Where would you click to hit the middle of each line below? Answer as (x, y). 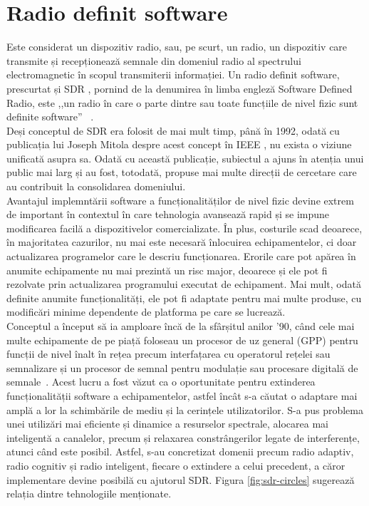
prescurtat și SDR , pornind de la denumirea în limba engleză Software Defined (180, 88)
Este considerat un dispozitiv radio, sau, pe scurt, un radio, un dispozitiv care (177, 47)
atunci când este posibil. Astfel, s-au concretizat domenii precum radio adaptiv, (180, 451)
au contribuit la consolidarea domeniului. (96, 186)
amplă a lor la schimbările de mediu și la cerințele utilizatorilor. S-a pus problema (185, 409)
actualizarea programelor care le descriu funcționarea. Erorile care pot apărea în (181, 256)
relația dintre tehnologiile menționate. (89, 494)
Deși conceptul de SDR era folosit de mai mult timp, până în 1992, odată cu (173, 130)
